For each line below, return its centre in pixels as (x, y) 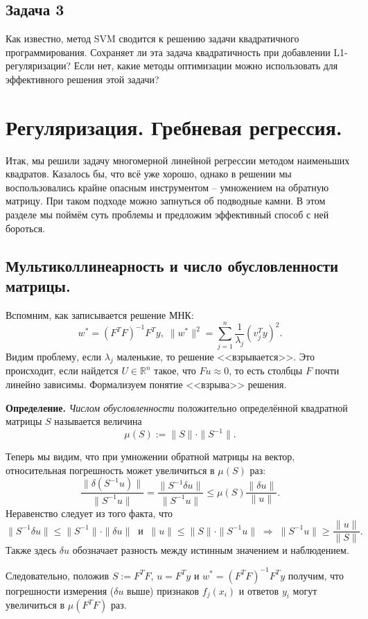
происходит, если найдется (62, 370)
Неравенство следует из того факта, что (89, 513)
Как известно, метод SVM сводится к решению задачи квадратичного (152, 38)
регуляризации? (38, 66)
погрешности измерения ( (60, 590)
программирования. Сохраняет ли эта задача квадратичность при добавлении (168, 52)
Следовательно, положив (58, 575)
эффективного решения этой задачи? (82, 79)
